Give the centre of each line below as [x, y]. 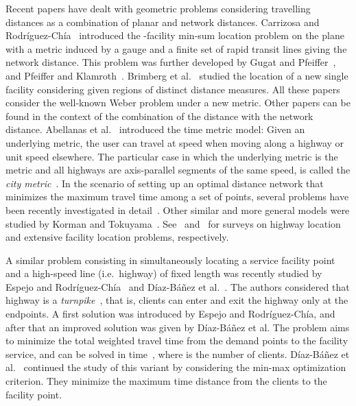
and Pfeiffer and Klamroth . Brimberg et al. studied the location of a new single [177, 75]
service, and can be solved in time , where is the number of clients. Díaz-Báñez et [178, 354]
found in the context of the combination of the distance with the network [159, 116]
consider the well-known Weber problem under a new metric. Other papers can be [178, 103]
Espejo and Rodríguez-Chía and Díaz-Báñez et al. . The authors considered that [178, 286]
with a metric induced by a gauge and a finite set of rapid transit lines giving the [176, 48]
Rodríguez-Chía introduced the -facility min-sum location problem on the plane [175, 35]
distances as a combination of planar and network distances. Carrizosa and [163, 22]
